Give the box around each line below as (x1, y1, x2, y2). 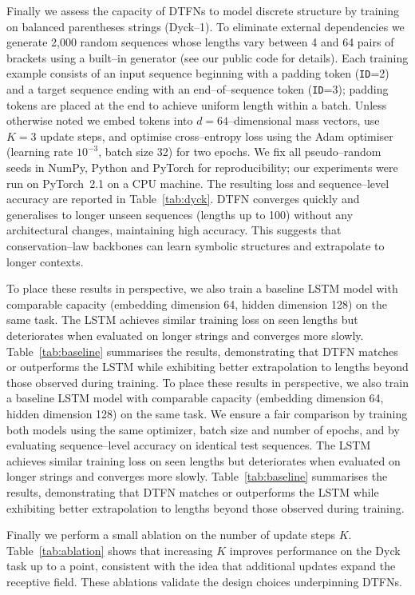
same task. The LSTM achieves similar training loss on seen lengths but (6, 311, 358, 328)
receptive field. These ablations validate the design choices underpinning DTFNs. (6, 573, 402, 589)
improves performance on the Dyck (229, 541, 401, 558)
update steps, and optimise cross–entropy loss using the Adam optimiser (40, 127, 393, 144)
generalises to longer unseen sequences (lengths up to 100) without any (6, 206, 354, 222)
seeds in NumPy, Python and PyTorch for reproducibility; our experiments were (6, 159, 398, 176)
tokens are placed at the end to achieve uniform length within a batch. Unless (6, 96, 387, 113)
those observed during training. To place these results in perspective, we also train (6, 373, 409, 390)
